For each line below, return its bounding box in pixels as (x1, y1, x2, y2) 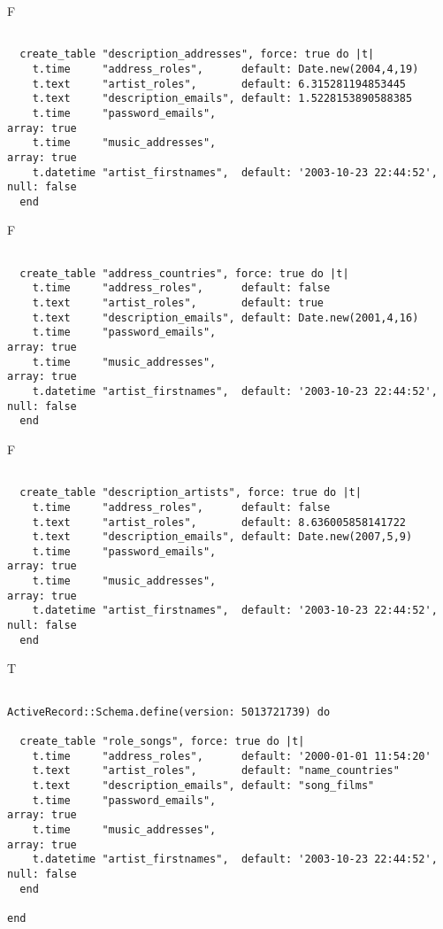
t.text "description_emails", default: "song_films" (32, 778, 375, 792)
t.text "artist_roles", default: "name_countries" (32, 764, 400, 778)
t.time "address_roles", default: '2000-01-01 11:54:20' (32, 749, 432, 763)
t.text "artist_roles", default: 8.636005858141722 (32, 515, 407, 529)
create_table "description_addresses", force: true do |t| (19, 48, 375, 61)
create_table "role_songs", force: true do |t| (19, 734, 305, 747)
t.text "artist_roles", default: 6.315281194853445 (32, 77, 407, 90)
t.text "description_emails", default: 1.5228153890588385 (32, 92, 413, 105)
